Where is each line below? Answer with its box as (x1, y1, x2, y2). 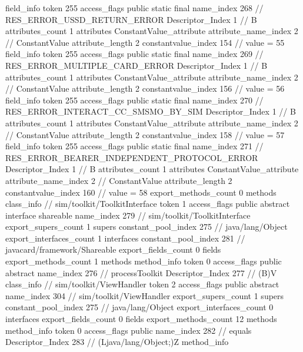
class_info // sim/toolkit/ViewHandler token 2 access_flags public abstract (5, 278, 279, 290)
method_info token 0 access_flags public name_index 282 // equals (5, 324, 252, 336)
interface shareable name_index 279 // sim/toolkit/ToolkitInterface (5, 209, 251, 221)
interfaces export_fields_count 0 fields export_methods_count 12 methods (5, 313, 277, 325)
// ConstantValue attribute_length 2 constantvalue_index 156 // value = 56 (5, 82, 285, 95)
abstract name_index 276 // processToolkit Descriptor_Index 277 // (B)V (5, 266, 277, 279)
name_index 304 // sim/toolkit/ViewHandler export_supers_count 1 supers (5, 289, 284, 301)
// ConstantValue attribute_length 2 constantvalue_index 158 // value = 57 (5, 128, 285, 140)
